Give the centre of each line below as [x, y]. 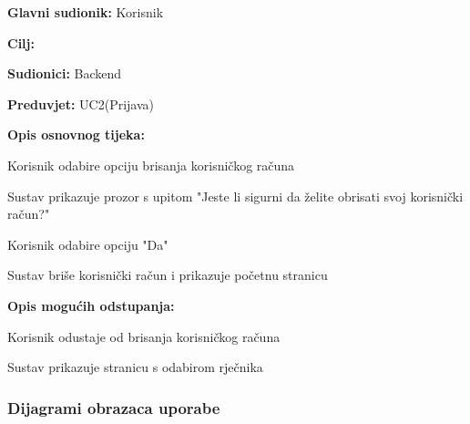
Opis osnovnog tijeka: [76, 134]
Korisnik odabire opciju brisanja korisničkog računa [151, 165]
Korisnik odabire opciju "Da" [88, 244]
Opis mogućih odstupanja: [91, 305]
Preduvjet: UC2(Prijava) [81, 103]
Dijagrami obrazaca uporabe [114, 407]
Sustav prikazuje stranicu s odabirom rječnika [135, 367]
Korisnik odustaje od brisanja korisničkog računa [144, 336]
